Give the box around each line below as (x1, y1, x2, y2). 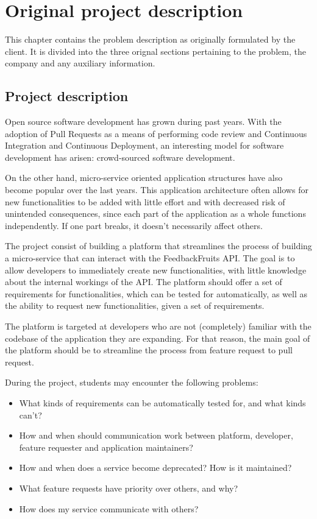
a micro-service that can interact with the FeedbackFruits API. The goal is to (5, 252, 295, 264)
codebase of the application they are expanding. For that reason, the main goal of (5, 331, 310, 344)
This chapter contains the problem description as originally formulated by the (5, 33, 296, 46)
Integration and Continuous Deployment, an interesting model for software (5, 139, 284, 152)
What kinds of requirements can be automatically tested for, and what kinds (19, 396, 306, 409)
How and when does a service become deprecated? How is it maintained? (19, 461, 292, 474)
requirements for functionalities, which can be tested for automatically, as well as (5, 287, 307, 300)
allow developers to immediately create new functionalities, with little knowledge (5, 263, 307, 276)
